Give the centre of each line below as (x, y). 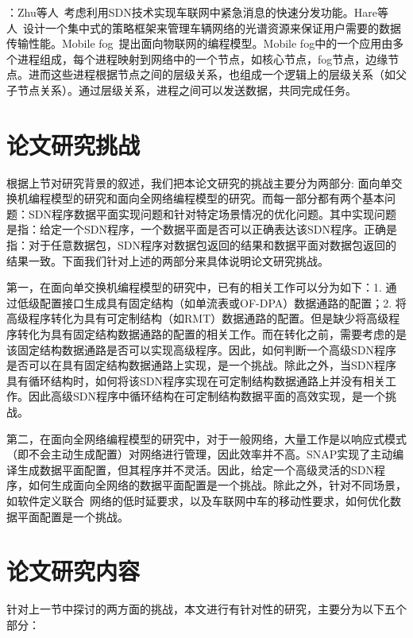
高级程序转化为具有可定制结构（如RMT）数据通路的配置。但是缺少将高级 (198, 318)
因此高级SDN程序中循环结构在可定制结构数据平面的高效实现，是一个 (206, 396)
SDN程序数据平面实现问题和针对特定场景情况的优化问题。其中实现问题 (212, 213)
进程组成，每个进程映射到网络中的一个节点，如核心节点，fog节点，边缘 (203, 58)
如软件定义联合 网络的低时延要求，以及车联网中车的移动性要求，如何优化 (198, 500)
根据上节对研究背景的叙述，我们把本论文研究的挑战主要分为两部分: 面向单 (199, 182)
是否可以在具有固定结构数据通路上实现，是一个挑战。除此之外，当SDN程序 (201, 365)
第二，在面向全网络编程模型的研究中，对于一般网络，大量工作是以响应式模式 (206, 438)
